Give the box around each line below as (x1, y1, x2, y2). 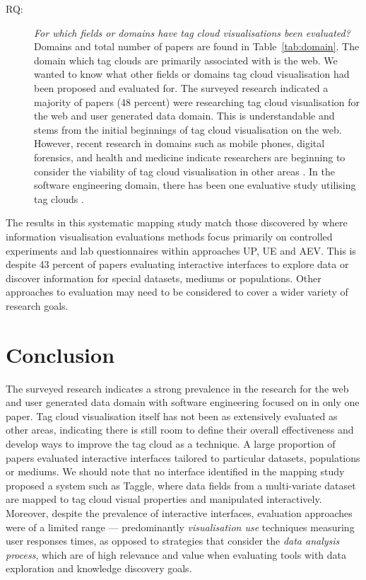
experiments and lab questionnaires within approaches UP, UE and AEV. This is (6, 243, 356, 257)
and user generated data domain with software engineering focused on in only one (6, 395, 360, 410)
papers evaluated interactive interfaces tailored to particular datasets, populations (6, 450, 360, 465)
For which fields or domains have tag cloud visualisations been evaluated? (34, 25, 350, 40)
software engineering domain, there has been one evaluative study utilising (34, 178, 356, 192)
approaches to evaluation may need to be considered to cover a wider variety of (6, 284, 348, 299)
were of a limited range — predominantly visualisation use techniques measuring (6, 519, 355, 534)
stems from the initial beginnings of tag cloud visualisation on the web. (34, 122, 342, 137)
